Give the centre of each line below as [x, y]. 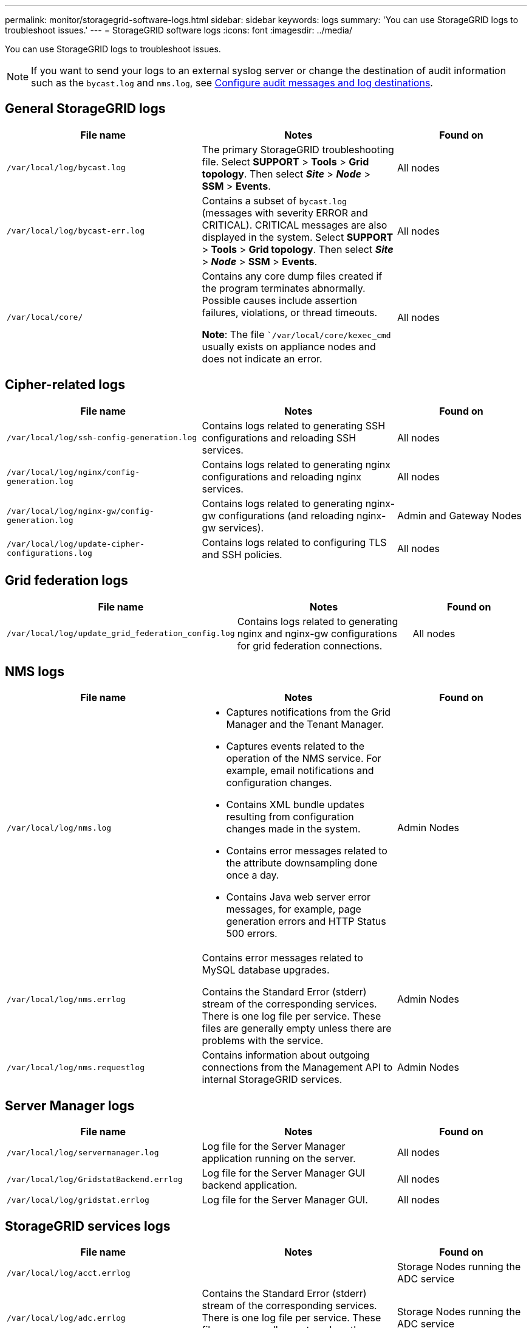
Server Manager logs [70, 1105]
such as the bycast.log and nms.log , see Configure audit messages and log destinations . [232, 83]
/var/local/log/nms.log [59, 828]
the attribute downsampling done [302, 863]
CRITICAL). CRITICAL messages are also [295, 225]
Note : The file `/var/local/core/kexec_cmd [296, 334]
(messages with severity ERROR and [285, 213]
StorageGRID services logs [88, 1226]
